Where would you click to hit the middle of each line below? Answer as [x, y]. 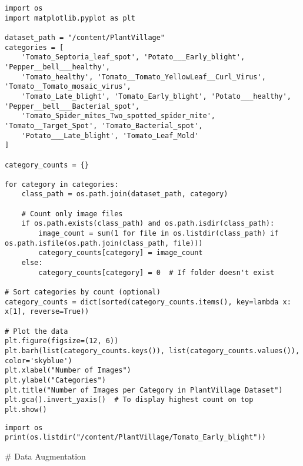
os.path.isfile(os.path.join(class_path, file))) [104, 243]
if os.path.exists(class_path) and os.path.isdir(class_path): [148, 224]
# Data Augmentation [45, 456]
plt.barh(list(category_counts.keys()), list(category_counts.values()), [152, 351]
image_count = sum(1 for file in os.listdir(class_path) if [159, 234]
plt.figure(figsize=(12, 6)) [62, 341]
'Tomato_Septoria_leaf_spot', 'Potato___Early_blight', [133, 57]
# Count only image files [72, 214]
